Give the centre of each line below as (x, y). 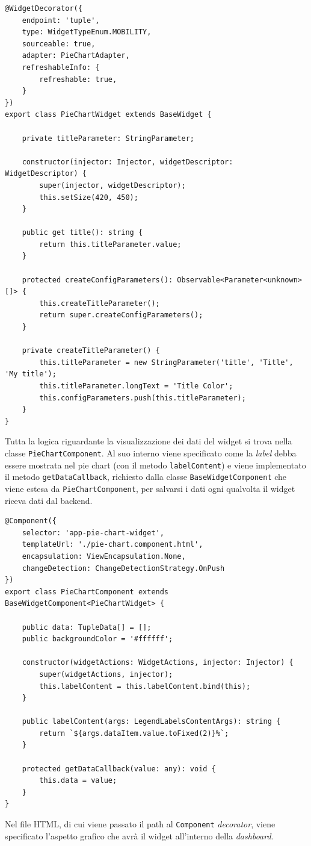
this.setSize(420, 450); (89, 197)
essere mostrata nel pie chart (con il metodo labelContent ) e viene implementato (155, 465)
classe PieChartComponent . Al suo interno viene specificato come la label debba (151, 453)
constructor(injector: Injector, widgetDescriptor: (128, 162)
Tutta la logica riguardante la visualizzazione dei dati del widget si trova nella (149, 441)
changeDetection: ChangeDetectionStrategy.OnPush (123, 568)
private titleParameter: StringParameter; (108, 138)
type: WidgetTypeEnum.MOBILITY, (87, 32)
